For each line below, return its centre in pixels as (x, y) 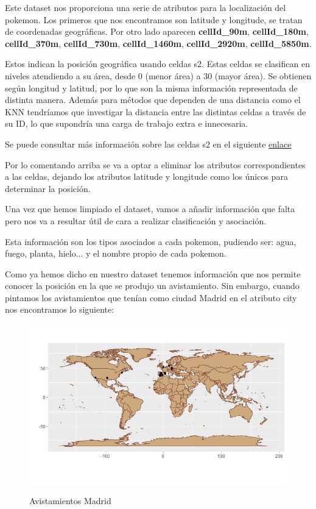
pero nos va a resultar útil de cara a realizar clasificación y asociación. (136, 220)
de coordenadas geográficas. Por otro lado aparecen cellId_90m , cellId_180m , (157, 31)
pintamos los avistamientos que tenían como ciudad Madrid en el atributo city (151, 297)
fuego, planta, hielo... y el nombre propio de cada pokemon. (116, 253)
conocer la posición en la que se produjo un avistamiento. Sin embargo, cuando (152, 286)
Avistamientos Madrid (70, 501)
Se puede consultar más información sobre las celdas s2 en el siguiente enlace (148, 144)
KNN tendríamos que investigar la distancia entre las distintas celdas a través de (156, 111)
